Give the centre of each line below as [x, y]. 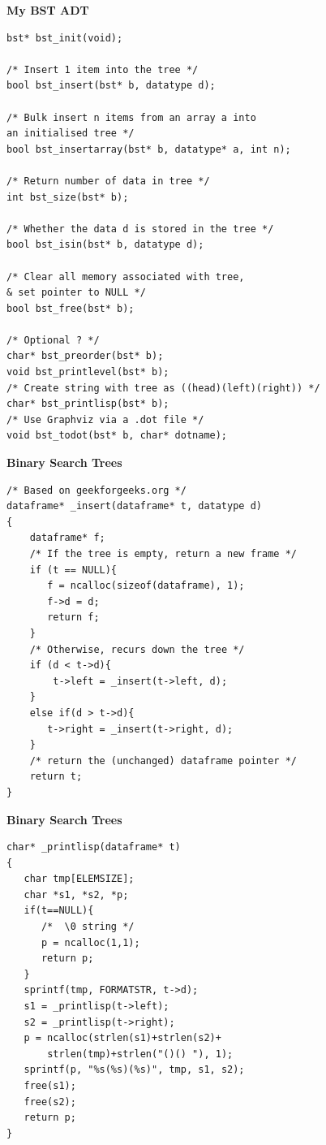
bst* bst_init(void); [65, 38]
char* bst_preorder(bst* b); [85, 356]
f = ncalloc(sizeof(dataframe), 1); [146, 586]
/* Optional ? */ [53, 340]
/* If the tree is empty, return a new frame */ [163, 554]
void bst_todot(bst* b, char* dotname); [117, 436]
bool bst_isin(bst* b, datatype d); [105, 245]
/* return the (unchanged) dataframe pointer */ [163, 760]
